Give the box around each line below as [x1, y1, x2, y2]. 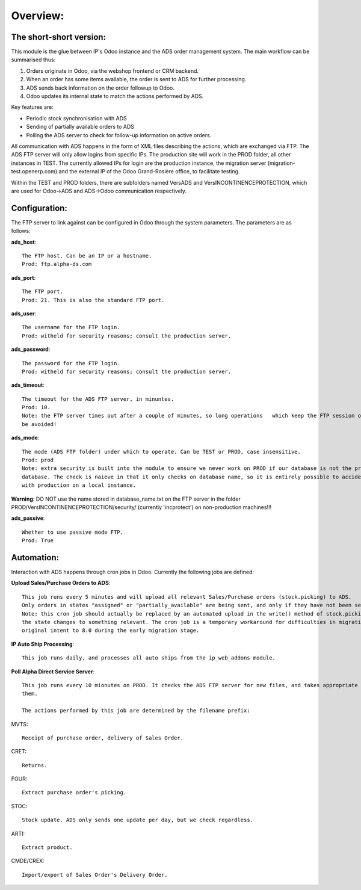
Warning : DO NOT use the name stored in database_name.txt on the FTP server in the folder [11, 495, 241, 502]
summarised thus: [11, 56, 56, 63]
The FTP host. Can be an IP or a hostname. [22, 253, 152, 259]
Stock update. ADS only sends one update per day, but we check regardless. [22, 817, 254, 824]
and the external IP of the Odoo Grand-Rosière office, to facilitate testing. [58, 168, 240, 175]
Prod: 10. [22, 404, 51, 411]
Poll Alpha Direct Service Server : [11, 668, 95, 675]
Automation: [11, 552, 60, 563]
